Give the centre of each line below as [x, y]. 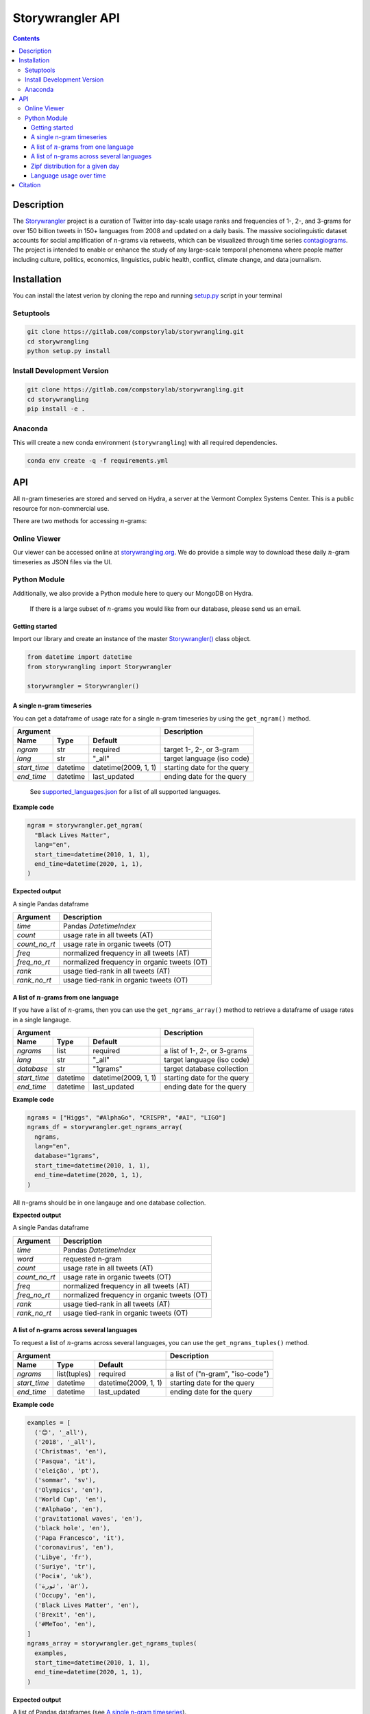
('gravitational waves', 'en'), [89, 1519]
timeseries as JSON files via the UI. [62, 562]
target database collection [206, 1068]
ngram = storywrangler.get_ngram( [85, 825]
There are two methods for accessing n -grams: [80, 521]
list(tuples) [74, 1374]
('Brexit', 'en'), [65, 1614]
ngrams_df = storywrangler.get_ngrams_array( [105, 1127]
